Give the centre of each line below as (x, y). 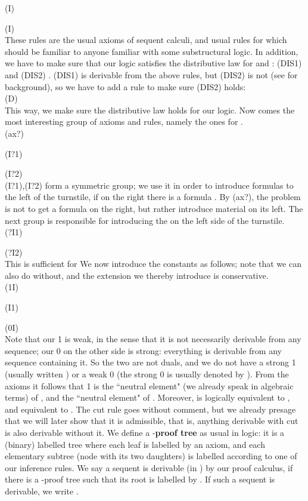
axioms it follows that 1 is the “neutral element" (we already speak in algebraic (149, 385)
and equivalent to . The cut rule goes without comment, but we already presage (150, 409)
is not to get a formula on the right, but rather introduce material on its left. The (154, 208)
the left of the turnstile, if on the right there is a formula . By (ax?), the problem (153, 197)
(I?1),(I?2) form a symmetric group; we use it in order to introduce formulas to (149, 185)
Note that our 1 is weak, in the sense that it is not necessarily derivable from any (153, 339)
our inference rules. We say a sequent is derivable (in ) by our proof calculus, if (149, 467)
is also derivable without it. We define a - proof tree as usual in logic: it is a (145, 432)
